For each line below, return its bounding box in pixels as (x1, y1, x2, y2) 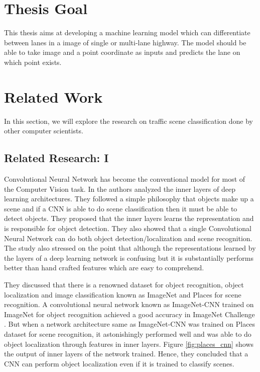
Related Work (4, 86, 103, 107)
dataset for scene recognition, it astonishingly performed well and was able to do (4, 328, 251, 339)
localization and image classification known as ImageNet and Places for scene (4, 289, 241, 300)
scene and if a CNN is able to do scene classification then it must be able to (4, 203, 237, 213)
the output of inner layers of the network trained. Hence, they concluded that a (4, 348, 248, 359)
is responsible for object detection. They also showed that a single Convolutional (4, 222, 251, 233)
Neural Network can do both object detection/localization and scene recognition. (4, 233, 252, 243)
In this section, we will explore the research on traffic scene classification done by (4, 115, 253, 126)
